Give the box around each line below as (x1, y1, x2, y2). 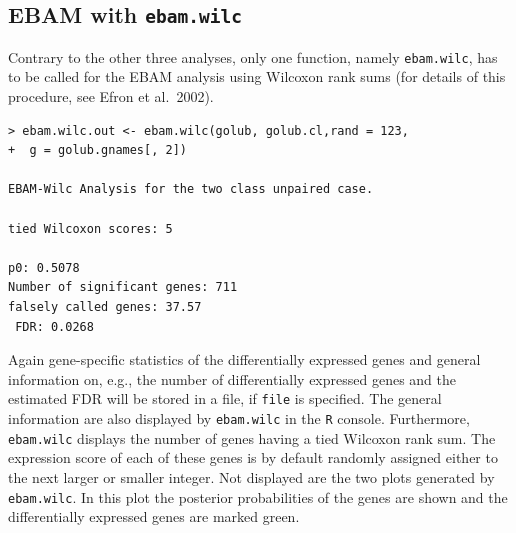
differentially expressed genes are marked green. (8, 506, 300, 527)
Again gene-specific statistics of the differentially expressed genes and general (8, 349, 481, 370)
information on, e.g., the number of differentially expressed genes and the (8, 368, 457, 389)
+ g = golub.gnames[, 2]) (8, 143, 187, 158)
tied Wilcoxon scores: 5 (8, 221, 173, 236)
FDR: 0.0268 (15, 319, 94, 334)
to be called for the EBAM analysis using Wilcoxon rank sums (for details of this (8, 66, 506, 87)
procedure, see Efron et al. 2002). (8, 86, 214, 107)
